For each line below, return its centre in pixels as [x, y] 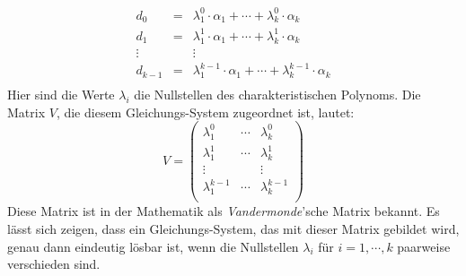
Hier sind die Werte [61, 95]
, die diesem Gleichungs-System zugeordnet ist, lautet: [205, 112]
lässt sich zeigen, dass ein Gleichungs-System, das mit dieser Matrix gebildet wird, [233, 228]
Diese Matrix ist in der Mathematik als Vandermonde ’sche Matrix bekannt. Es [224, 211]
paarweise [424, 246]
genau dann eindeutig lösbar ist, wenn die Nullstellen [153, 246]
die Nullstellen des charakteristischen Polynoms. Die [277, 95]
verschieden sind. [54, 264]
